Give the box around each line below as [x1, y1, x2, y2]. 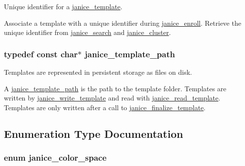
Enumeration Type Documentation [4, 126, 183, 141]
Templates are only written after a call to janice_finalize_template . [4, 102, 206, 112]
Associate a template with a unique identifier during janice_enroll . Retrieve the [4, 17, 242, 28]
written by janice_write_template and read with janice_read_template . [4, 93, 221, 103]
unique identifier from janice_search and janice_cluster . [4, 27, 171, 37]
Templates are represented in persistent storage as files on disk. [4, 67, 192, 77]
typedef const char [4, 48, 78, 60]
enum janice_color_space [4, 151, 107, 164]
